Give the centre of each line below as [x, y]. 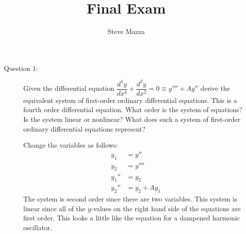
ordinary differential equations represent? [84, 128]
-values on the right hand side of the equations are [166, 208]
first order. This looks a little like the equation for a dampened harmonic [132, 218]
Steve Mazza [126, 31]
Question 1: [21, 68]
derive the [215, 88]
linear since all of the [55, 208]
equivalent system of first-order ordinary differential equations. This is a [130, 100]
